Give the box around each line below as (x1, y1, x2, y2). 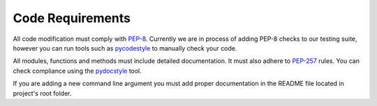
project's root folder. (13, 89, 72, 97)
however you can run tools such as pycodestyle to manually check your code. (13, 44, 237, 52)
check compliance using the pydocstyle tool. (13, 67, 142, 75)
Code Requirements (13, 10, 131, 26)
